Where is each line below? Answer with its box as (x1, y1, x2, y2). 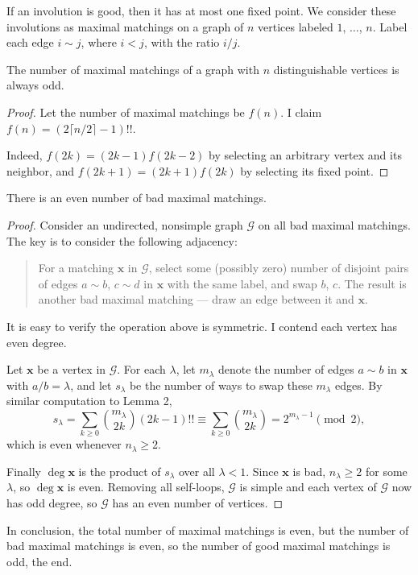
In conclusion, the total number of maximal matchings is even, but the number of (6, 521, 409, 538)
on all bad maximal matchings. (258, 216, 411, 233)
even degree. (6, 333, 67, 350)
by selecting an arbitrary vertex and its (209, 147, 402, 163)
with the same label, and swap (167, 275, 317, 292)
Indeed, (6, 147, 43, 163)
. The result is (337, 275, 407, 292)
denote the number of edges (217, 361, 354, 378)
